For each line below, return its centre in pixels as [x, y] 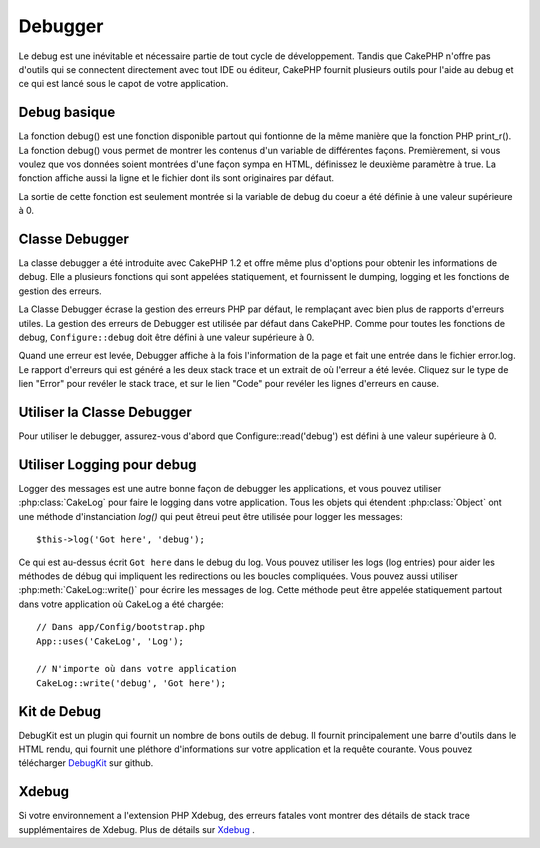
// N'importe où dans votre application [136, 669]
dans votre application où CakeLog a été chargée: [121, 604]
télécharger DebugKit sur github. [86, 763]
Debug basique [67, 112]
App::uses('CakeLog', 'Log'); [110, 641]
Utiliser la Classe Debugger [105, 412]
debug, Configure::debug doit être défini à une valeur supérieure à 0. [166, 337]
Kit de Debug [60, 711]
